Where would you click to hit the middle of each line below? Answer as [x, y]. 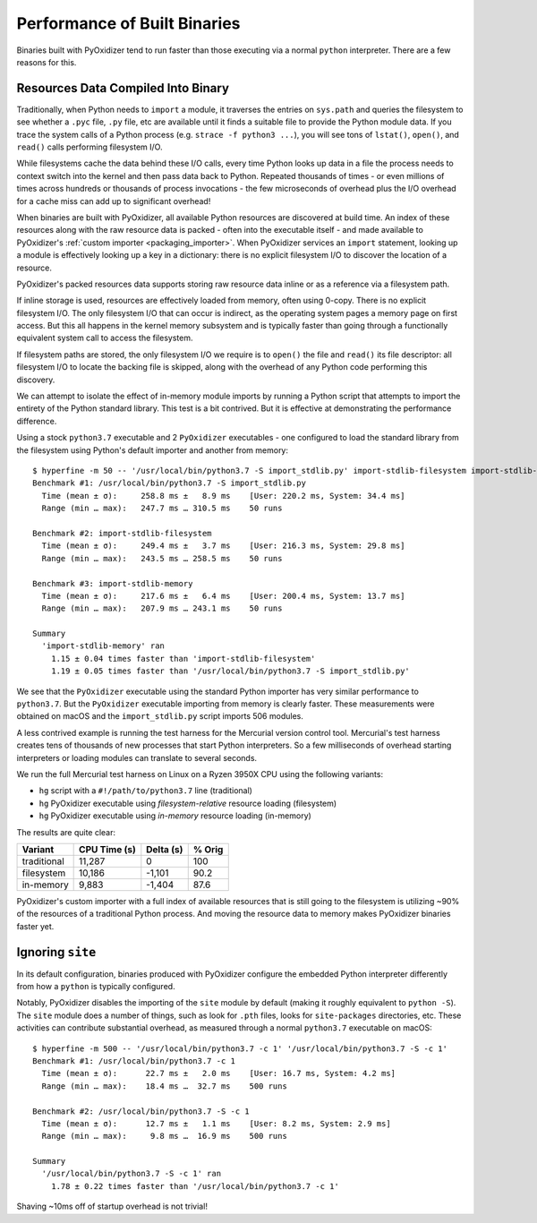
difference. [37, 421]
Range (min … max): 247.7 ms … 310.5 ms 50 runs [162, 509]
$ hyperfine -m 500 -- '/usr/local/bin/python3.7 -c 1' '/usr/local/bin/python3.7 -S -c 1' [240, 1048]
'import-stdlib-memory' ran [103, 646]
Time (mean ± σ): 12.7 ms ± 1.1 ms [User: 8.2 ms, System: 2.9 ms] [216, 1123]
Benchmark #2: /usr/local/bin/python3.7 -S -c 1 [141, 1111]
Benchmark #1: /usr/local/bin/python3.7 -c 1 [134, 1061]
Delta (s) [165, 849]
